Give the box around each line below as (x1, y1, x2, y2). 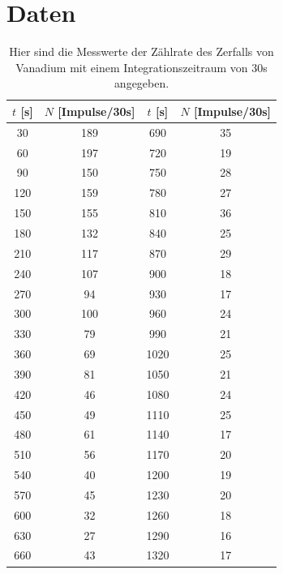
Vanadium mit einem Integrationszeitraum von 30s (15, 58, 268, 75)
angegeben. (114, 75, 169, 92)
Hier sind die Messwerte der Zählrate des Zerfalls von (9, 43, 274, 60)
